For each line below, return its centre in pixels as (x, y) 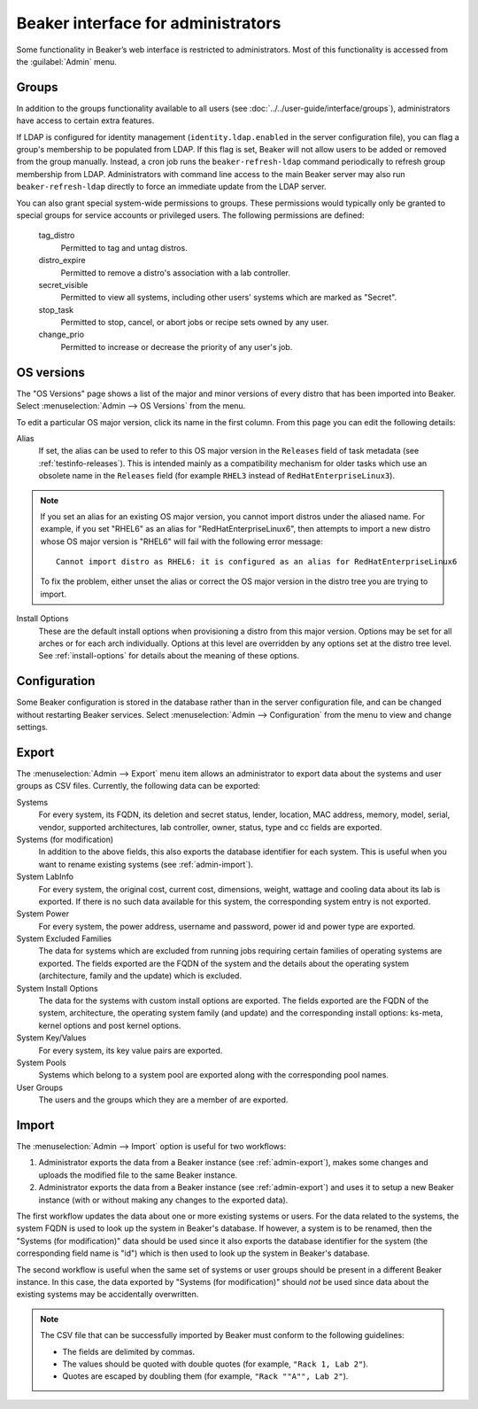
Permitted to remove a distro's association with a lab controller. (176, 272)
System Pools (41, 1063)
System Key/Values (51, 1038)
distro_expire (62, 261)
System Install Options (57, 988)
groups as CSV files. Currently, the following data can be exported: (139, 786)
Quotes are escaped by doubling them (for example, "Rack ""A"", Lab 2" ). (205, 1376)
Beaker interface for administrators (149, 23)
